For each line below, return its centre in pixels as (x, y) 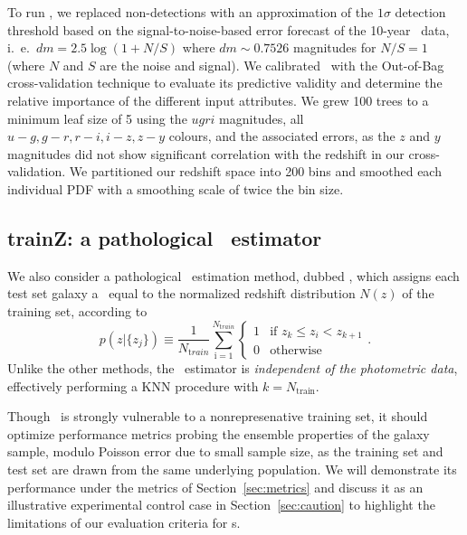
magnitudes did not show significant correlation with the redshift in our (206, 153)
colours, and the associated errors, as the (282, 136)
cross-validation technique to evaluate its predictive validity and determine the (225, 83)
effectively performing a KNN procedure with (133, 385)
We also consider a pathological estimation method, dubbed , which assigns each (233, 275)
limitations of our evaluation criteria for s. (124, 522)
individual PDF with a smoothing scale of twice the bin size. (176, 188)
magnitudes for (335, 47)
